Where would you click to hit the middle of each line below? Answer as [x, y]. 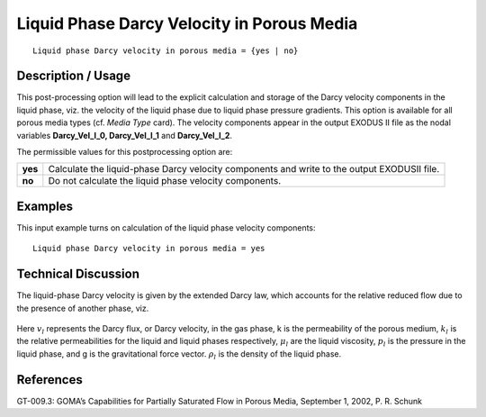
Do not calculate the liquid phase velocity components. [165, 181]
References [49, 380]
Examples [45, 206]
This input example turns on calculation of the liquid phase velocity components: [166, 227]
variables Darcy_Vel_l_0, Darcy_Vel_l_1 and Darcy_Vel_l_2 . [125, 135]
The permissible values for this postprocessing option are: [125, 152]
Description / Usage [73, 76]
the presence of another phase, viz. [83, 308]
